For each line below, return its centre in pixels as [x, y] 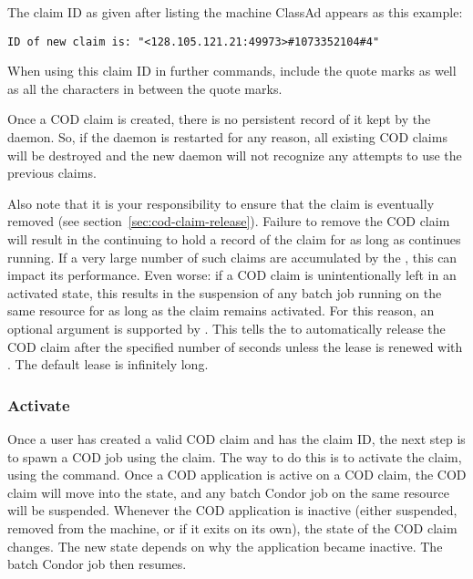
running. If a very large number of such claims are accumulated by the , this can [232, 257]
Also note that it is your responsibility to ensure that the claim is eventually [221, 203]
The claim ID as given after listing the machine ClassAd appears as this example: [235, 12]
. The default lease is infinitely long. [108, 364]
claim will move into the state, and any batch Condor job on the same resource [228, 492]
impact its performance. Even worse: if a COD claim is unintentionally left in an [232, 275]
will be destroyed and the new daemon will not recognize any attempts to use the [235, 155]
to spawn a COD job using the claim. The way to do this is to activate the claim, [235, 456]
